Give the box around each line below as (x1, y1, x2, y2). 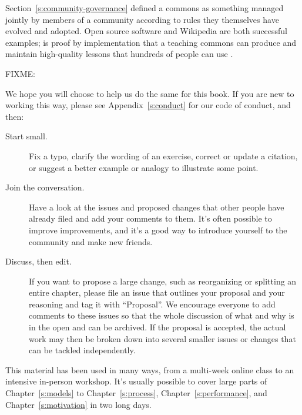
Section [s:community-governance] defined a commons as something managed (5, 2, 284, 14)
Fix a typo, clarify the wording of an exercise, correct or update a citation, (29, 149, 298, 162)
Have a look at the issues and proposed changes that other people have (29, 200, 284, 213)
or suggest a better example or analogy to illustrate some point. (29, 161, 259, 173)
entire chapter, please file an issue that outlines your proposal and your (29, 286, 285, 299)
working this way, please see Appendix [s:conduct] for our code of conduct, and (5, 99, 291, 111)
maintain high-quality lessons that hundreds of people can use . (5, 48, 233, 60)
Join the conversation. (5, 181, 85, 193)
